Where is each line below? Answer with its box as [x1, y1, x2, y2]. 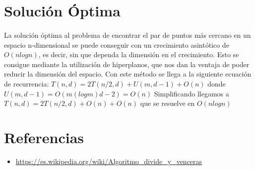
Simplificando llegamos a [154, 88, 229, 98]
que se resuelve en [140, 98, 195, 108]
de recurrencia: [4, 78, 49, 88]
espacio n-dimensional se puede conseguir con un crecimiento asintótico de [4, 39, 229, 50]
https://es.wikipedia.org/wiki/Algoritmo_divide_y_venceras [15, 156, 202, 166]
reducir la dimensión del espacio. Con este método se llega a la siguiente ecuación [4, 69, 252, 79]
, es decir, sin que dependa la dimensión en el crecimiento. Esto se [38, 49, 239, 60]
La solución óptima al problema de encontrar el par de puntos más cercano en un [4, 29, 251, 40]
